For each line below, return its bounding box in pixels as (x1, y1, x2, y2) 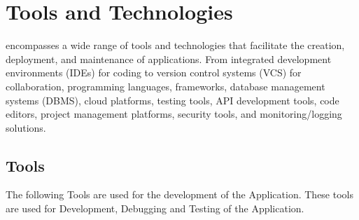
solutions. (6, 120, 46, 135)
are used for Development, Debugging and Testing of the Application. (6, 201, 304, 216)
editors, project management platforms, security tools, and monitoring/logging (6, 106, 342, 121)
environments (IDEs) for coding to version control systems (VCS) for (6, 65, 302, 80)
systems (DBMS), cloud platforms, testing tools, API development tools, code (6, 92, 339, 107)
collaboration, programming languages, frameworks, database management (6, 78, 325, 93)
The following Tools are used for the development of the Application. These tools (6, 187, 353, 202)
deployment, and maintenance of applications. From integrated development (6, 51, 332, 66)
